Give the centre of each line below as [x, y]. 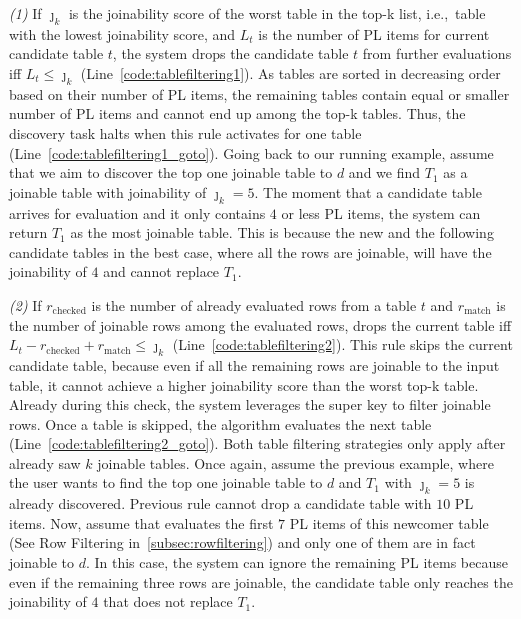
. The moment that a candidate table [368, 191]
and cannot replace [161, 271]
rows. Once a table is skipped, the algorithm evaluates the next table [220, 423]
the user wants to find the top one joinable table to [166, 482]
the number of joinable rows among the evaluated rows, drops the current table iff [260, 324]
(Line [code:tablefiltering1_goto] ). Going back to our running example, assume [251, 152]
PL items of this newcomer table [389, 522]
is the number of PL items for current [374, 33]
